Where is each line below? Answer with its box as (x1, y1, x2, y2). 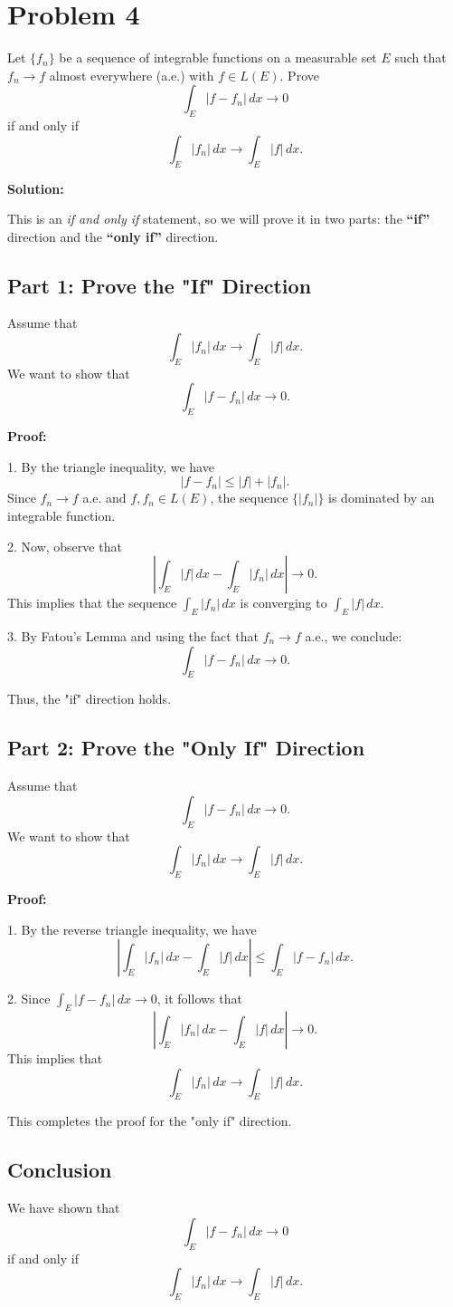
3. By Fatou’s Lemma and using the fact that (7, 627, 260, 646)
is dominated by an (328, 488, 435, 507)
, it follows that (156, 989, 242, 1008)
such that (394, 48, 447, 67)
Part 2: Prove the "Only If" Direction (7, 734, 365, 762)
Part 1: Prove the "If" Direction (7, 271, 312, 299)
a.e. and (82, 488, 127, 507)
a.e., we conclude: (305, 627, 402, 646)
